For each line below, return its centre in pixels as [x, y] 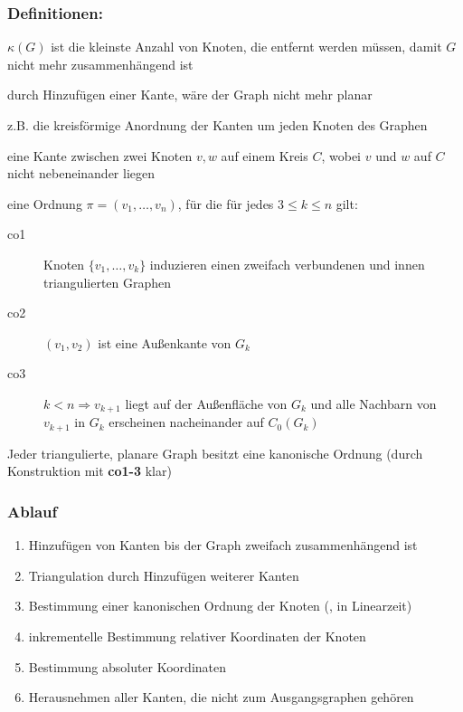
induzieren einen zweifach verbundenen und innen [287, 264]
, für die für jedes [226, 203]
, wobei [341, 155]
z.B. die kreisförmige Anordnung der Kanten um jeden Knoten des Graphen [217, 125]
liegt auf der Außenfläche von [206, 403]
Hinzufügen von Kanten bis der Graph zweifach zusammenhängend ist [223, 545]
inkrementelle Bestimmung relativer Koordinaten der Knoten [197, 636]
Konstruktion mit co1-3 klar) [90, 471]
